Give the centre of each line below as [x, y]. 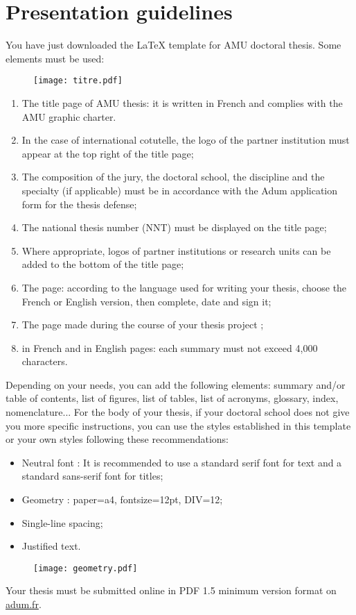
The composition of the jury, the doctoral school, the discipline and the [173, 177]
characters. [45, 361]
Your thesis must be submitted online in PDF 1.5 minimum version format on [171, 590]
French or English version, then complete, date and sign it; [146, 301]
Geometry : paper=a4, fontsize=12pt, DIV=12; [122, 499]
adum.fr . [24, 604]
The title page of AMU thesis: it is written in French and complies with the [182, 102]
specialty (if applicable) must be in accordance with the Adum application [180, 190]
